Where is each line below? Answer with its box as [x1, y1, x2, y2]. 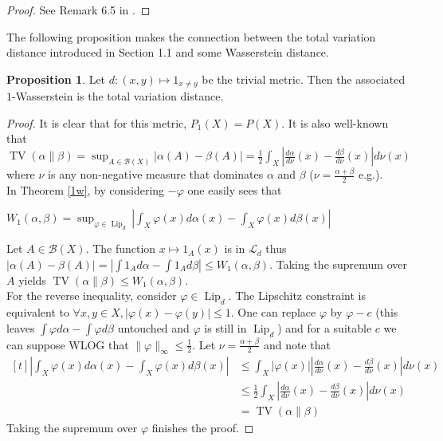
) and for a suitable [277, 319, 372, 336]
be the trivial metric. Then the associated [202, 70, 406, 87]
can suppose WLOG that [6, 336, 129, 352]
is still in [204, 319, 247, 336]
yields [18, 271, 46, 288]
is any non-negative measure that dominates [48, 166, 264, 183]
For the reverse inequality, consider [6, 287, 177, 304]
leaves [6, 319, 35, 336]
